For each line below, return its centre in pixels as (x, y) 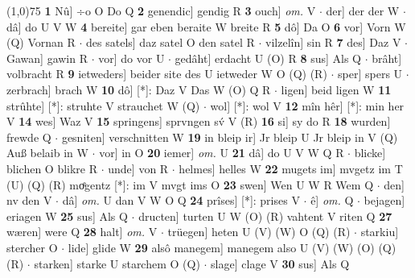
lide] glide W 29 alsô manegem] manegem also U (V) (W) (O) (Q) (232, 247)
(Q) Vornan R (41, 42)
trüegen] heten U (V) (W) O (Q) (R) (259, 232)
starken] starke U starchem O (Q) (117, 263)
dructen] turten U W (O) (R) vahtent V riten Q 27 (265, 216)
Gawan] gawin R (47, 58)
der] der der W (363, 10)
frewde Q (29, 137)
